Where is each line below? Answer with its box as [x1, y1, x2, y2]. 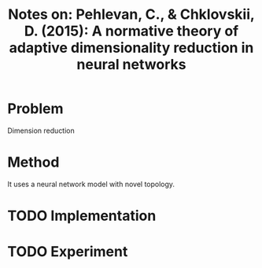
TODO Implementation [7, 207, 157, 225]
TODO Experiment [7, 243, 128, 261]
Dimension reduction [7, 126, 76, 135]
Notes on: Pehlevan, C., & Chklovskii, [8, 6, 255, 24]
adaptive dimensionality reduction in [9, 39, 254, 57]
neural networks [76, 56, 186, 74]
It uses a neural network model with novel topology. [7, 179, 175, 189]
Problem [7, 100, 64, 118]
